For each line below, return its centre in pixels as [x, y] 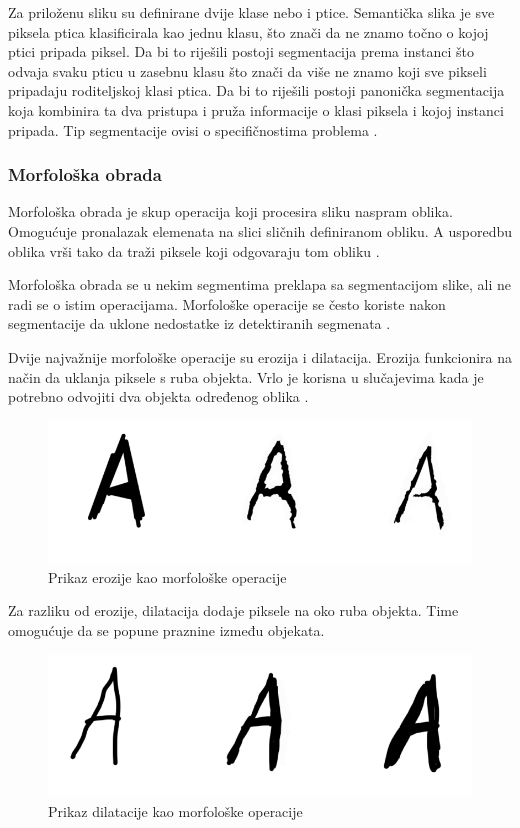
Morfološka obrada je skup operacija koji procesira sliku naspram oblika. [230, 211]
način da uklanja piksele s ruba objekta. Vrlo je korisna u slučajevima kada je [246, 376]
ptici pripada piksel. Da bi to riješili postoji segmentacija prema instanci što [241, 51]
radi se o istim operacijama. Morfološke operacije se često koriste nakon [227, 303]
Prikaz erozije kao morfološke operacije [167, 576]
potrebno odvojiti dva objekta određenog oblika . [158, 396]
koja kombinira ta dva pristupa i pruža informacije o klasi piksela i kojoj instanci [256, 109]
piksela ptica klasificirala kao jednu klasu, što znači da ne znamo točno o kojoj [248, 31]
